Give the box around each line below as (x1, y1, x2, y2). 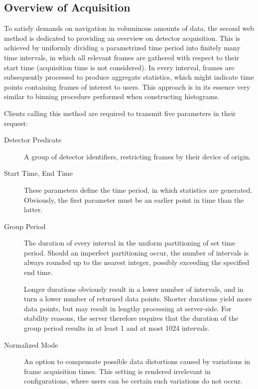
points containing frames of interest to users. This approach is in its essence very (4, 81, 251, 92)
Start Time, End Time (4, 168, 73, 178)
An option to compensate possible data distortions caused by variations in (24, 356, 251, 367)
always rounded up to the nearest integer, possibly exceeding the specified (24, 257, 250, 267)
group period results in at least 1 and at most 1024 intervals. (24, 323, 210, 333)
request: (4, 118, 28, 128)
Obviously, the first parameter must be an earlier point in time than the (24, 194, 244, 205)
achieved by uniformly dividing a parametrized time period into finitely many (4, 42, 241, 53)
